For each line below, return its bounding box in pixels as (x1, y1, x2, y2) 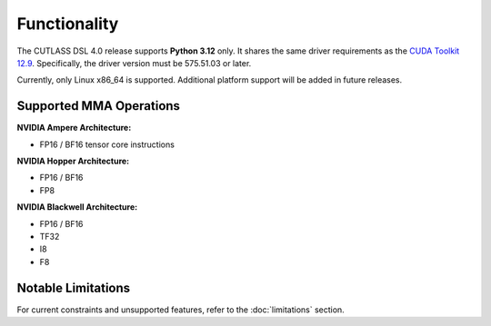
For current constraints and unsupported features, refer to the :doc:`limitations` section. (16, 304, 345, 315)
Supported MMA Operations (16, 98, 181, 114)
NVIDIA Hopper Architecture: (16, 155, 130, 167)
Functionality (16, 14, 119, 34)
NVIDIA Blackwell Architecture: (16, 202, 138, 212)
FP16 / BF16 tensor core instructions (39, 139, 175, 150)
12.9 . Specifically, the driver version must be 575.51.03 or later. (16, 57, 252, 68)
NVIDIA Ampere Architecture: (16, 123, 132, 133)
